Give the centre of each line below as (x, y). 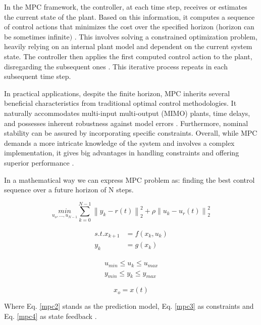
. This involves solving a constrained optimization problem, (166, 36)
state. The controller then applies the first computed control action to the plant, (128, 56)
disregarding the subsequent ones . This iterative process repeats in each (116, 66)
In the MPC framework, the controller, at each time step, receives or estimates (126, 7)
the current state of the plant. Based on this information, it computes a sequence (129, 16)
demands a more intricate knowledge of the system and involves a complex (119, 143)
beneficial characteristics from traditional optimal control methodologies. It (120, 103)
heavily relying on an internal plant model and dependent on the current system (128, 46)
